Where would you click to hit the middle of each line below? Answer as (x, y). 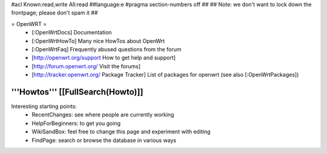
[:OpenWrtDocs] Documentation (72, 33)
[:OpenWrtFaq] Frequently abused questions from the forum (107, 49)
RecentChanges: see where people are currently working (103, 115)
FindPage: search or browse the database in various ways (104, 140)
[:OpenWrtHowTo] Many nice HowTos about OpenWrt (98, 41)
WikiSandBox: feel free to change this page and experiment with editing (121, 132)
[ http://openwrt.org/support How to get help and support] (104, 58)
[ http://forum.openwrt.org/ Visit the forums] (86, 66)
